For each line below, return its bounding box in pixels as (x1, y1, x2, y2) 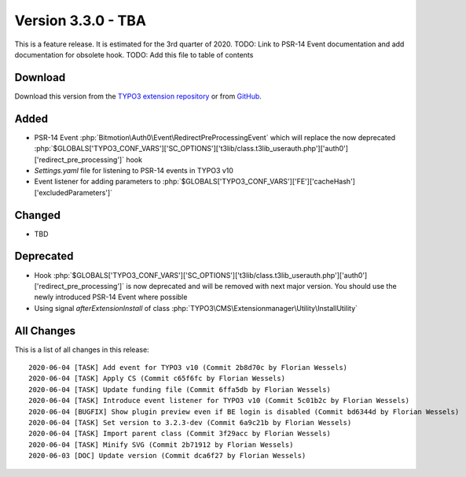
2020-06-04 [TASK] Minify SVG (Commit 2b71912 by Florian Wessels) (28, 440, 294, 449)
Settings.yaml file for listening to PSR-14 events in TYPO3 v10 (34, 165, 233, 175)
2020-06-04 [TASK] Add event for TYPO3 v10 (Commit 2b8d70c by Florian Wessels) (28, 363, 348, 372)
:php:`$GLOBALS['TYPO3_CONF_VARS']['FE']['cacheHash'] (162, 177, 355, 187)
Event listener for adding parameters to (34, 177, 161, 187)
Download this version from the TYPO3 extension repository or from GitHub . (14, 91, 262, 101)
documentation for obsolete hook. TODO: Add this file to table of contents (14, 50, 254, 59)
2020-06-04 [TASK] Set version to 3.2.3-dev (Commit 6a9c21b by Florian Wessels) (28, 418, 352, 427)
